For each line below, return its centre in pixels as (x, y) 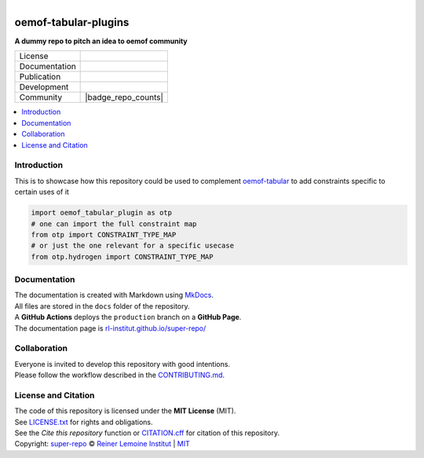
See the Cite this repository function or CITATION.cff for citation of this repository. (147, 433)
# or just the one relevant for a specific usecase (133, 246)
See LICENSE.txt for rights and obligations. (84, 422)
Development (44, 87)
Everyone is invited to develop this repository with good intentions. (122, 364)
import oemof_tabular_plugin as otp (102, 213)
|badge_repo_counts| (124, 97)
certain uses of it (42, 192)
